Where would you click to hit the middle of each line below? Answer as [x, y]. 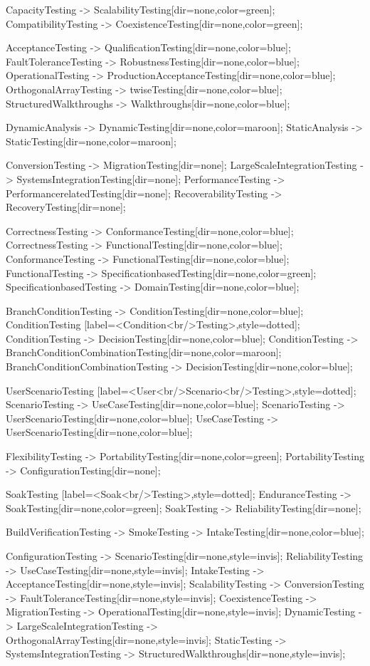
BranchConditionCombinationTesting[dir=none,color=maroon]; [144, 352]
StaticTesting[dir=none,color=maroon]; [91, 141]
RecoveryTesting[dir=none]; [66, 207]
